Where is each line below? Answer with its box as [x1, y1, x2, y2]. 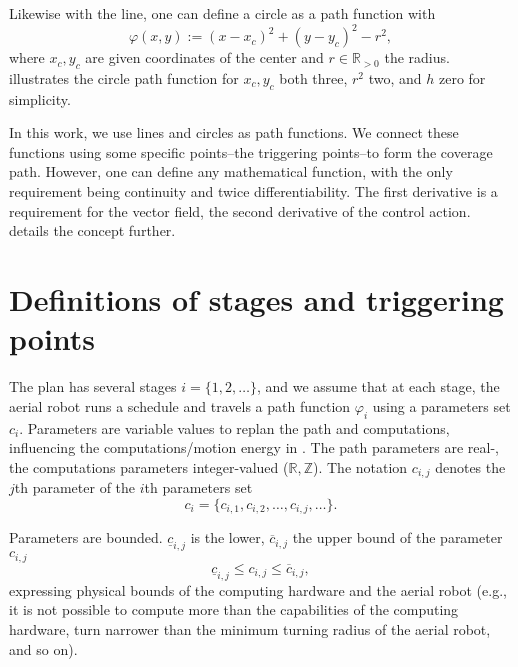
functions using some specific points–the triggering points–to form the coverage [9, 141, 493, 162]
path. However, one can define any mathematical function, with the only [9, 161, 453, 182]
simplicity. [9, 88, 71, 109]
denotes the [435, 456, 506, 477]
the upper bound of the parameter [292, 527, 503, 548]
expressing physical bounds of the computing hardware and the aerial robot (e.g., [9, 579, 507, 600]
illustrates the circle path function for [9, 67, 239, 88]
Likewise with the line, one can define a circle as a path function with [9, 3, 436, 23]
